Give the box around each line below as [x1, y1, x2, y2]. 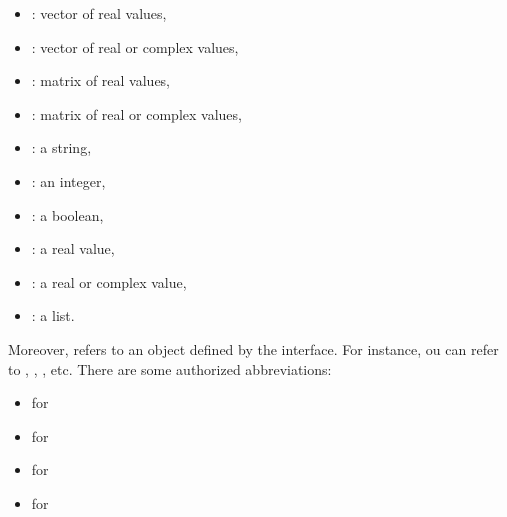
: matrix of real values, [31, 70, 171, 91]
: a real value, [31, 238, 115, 259]
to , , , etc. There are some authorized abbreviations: [8, 358, 332, 379]
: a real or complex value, [31, 271, 187, 292]
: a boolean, [31, 204, 104, 225]
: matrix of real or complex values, [31, 103, 242, 124]
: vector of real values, [31, 3, 167, 23]
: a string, [31, 137, 92, 158]
